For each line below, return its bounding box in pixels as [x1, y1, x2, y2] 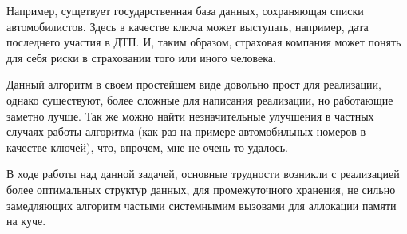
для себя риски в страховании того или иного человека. [6, 49, 276, 65]
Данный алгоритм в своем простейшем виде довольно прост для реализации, [6, 76, 381, 93]
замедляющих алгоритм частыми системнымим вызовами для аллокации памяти [6, 196, 397, 213]
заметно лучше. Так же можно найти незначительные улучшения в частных [6, 107, 374, 124]
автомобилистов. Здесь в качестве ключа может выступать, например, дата [6, 18, 369, 34]
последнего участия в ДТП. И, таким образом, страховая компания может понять [6, 34, 401, 50]
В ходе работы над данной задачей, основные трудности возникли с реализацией [6, 165, 400, 182]
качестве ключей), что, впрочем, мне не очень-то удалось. [6, 138, 289, 155]
